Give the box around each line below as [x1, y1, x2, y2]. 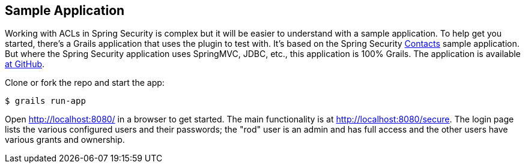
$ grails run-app [5, 96, 86, 106]
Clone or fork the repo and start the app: [5, 77, 165, 88]
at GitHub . [5, 59, 45, 70]
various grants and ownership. [5, 134, 125, 145]
